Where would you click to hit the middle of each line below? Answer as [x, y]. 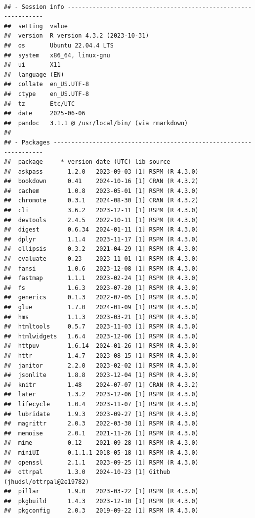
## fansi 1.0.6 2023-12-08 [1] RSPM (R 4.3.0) [101, 268]
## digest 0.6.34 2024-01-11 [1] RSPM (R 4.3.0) [101, 230]
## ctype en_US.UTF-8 [46, 94]
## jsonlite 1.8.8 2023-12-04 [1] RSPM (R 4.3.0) [101, 375]
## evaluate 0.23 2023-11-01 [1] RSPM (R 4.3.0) [101, 259]
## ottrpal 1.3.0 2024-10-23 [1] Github [87, 472]
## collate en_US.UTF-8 [46, 84]
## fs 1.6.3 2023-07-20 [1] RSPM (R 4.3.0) [101, 288]
